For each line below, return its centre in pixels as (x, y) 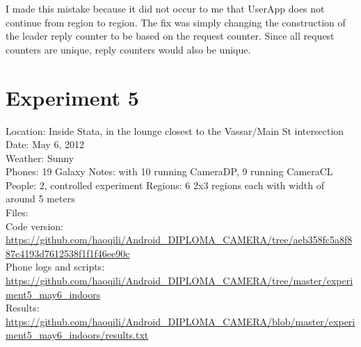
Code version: (34, 226)
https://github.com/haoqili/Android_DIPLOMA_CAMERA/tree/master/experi (179, 281)
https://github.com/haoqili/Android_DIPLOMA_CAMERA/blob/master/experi (180, 321)
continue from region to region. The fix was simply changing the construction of (176, 22)
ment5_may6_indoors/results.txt (77, 335)
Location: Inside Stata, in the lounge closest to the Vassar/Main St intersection (175, 130)
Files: (17, 212)
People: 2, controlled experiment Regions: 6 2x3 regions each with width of (165, 185)
